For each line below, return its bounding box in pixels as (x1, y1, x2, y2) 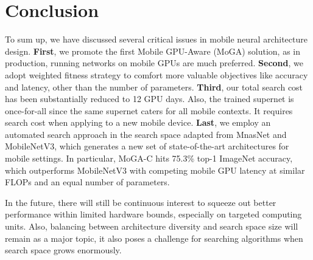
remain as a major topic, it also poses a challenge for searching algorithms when (5, 231, 303, 244)
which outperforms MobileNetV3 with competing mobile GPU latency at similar (5, 163, 305, 176)
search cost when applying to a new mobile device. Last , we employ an (5, 116, 271, 129)
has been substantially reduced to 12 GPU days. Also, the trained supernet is (5, 92, 294, 105)
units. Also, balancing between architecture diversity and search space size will (5, 220, 298, 233)
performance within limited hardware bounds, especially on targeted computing (5, 208, 302, 221)
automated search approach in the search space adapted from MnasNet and (5, 128, 287, 140)
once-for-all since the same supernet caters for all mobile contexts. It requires (5, 104, 293, 117)
